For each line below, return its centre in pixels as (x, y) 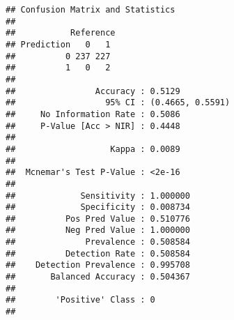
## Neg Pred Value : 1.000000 (98, 230)
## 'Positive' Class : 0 (80, 300)
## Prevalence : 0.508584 (98, 242)
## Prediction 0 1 (58, 44)
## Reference (61, 33)
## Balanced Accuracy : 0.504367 (98, 277)
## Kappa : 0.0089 (93, 149)
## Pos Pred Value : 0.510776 (98, 219)
